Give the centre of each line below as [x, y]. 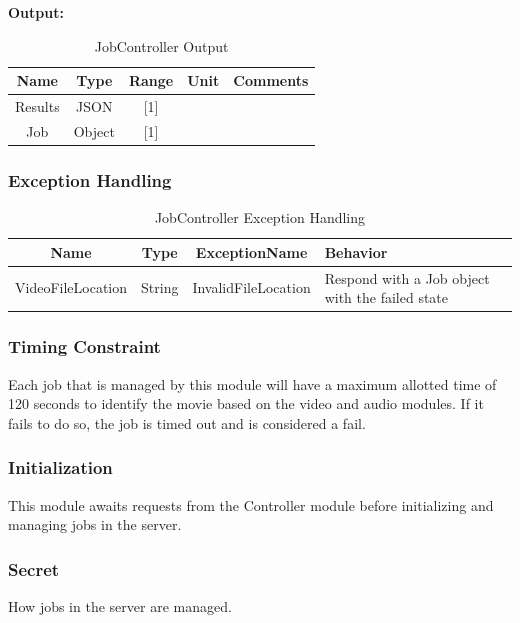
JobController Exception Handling [260, 217]
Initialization [60, 467]
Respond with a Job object [407, 277]
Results [37, 106]
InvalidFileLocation [251, 287]
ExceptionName [251, 251]
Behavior [356, 251]
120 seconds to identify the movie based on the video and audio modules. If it [246, 403]
